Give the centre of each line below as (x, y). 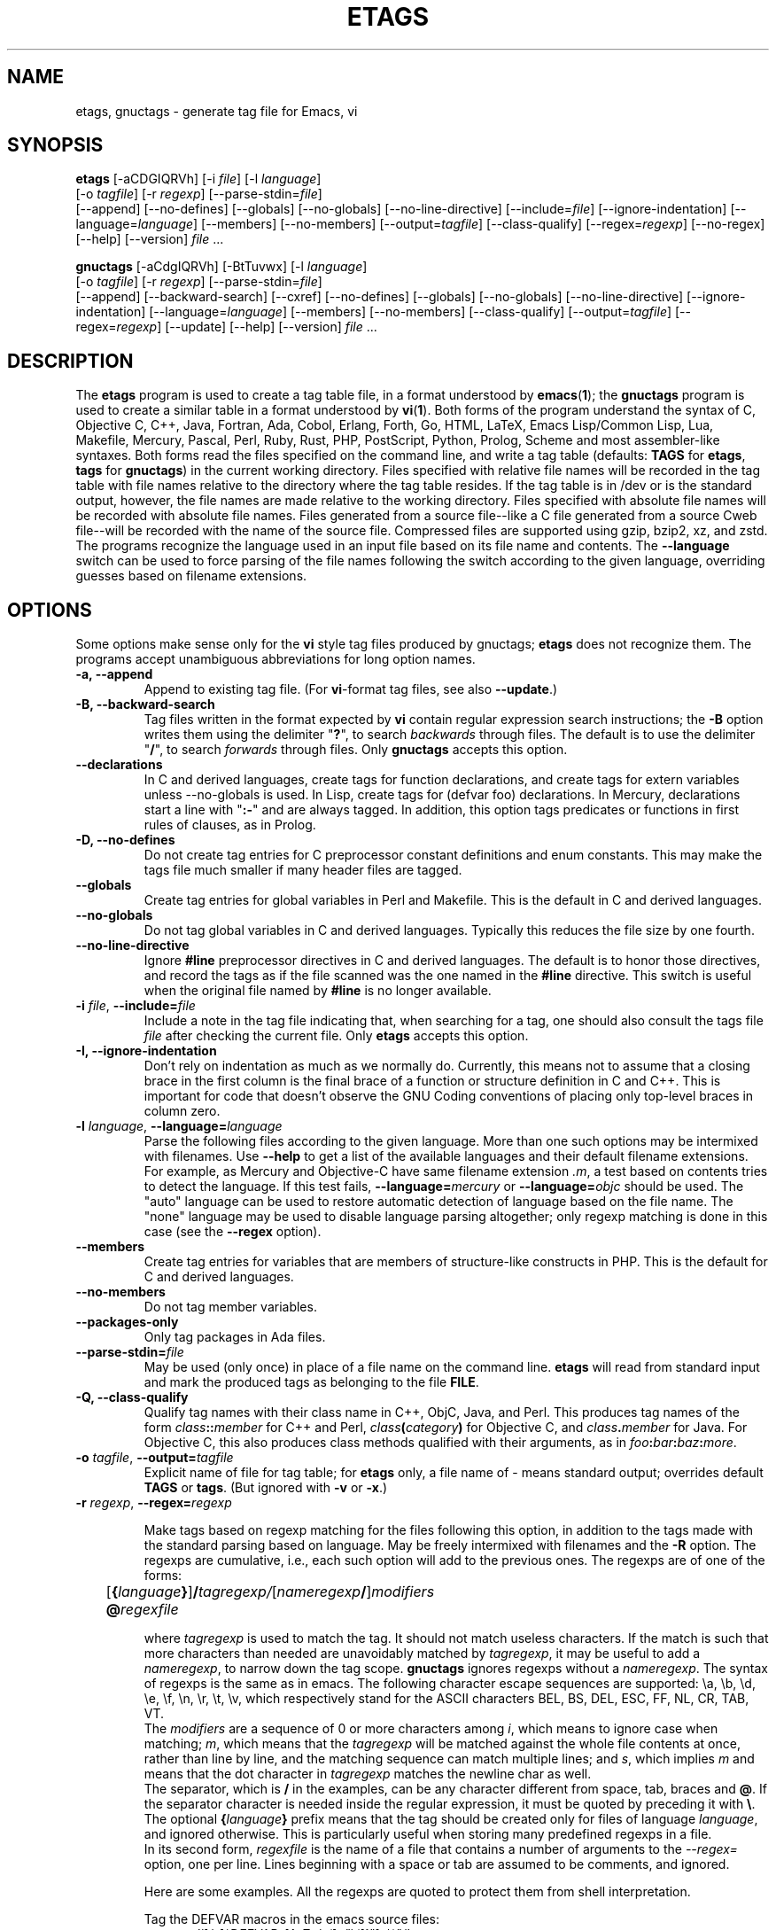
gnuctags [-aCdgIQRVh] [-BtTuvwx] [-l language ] (221, 267)
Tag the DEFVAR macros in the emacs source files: (292, 1919)
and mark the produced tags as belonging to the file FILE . (311, 1382)
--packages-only (127, 1322)
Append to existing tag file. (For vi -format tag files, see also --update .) (351, 689)
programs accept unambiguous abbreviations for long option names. (275, 659)
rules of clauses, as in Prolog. (230, 825)
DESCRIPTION (70, 361)
